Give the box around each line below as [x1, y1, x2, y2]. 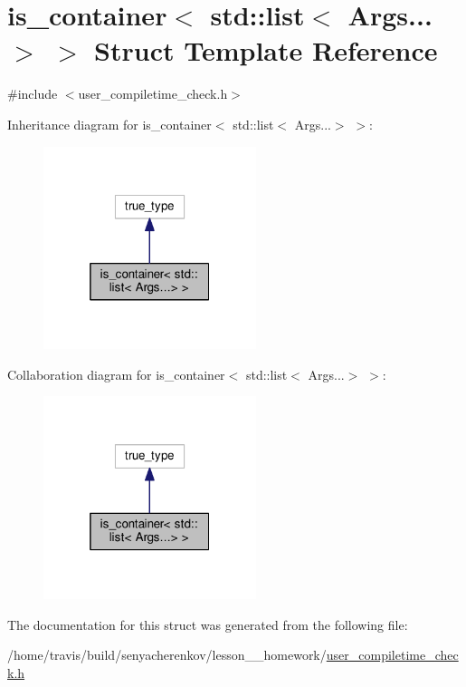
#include [7, 84, 58, 103]
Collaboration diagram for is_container [7, 364, 225, 383]
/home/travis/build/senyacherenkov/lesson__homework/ [7, 645, 327, 664]
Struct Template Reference [94, 32, 438, 69]
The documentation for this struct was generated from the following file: [7, 614, 408, 634]
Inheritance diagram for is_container [7, 114, 212, 133]
